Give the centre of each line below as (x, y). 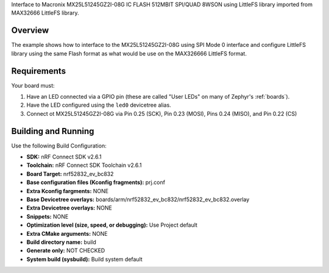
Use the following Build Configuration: (59, 146)
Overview (30, 30)
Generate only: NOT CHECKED (66, 250)
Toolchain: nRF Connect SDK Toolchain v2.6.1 (84, 165)
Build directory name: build (62, 242)
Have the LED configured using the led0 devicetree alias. (99, 105)
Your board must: (33, 85)
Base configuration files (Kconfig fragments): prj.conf (96, 182)
